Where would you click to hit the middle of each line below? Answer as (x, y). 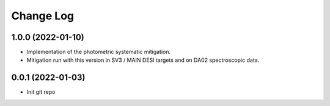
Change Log (43, 16)
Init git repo (41, 92)
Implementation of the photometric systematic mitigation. (99, 52)
